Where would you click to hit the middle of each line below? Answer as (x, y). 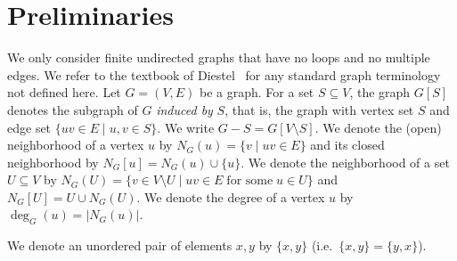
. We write (186, 127)
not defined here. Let (64, 92)
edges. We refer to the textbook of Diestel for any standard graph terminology (224, 74)
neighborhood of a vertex (76, 145)
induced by (184, 109)
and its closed (347, 145)
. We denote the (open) (378, 127)
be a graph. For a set (257, 92)
